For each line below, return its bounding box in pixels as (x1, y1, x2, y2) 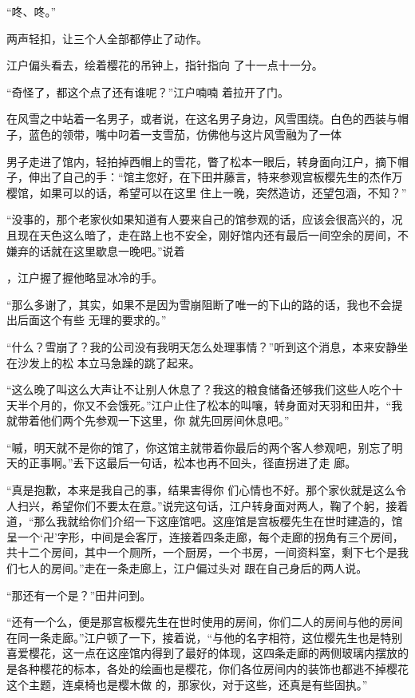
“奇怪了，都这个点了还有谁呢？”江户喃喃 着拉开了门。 (6, 83, 289, 100)
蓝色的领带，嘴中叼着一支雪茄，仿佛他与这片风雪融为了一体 (28, 125, 342, 142)
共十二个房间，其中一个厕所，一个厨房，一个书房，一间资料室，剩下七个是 (6, 544, 397, 561)
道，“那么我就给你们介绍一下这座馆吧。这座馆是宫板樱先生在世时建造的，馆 (6, 513, 403, 529)
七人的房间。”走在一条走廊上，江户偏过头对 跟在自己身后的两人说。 (17, 560, 368, 577)
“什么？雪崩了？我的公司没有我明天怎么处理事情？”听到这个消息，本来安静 (6, 338, 397, 355)
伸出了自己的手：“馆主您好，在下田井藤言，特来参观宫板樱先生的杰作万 (28, 169, 403, 185)
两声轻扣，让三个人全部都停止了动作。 (6, 30, 207, 46)
